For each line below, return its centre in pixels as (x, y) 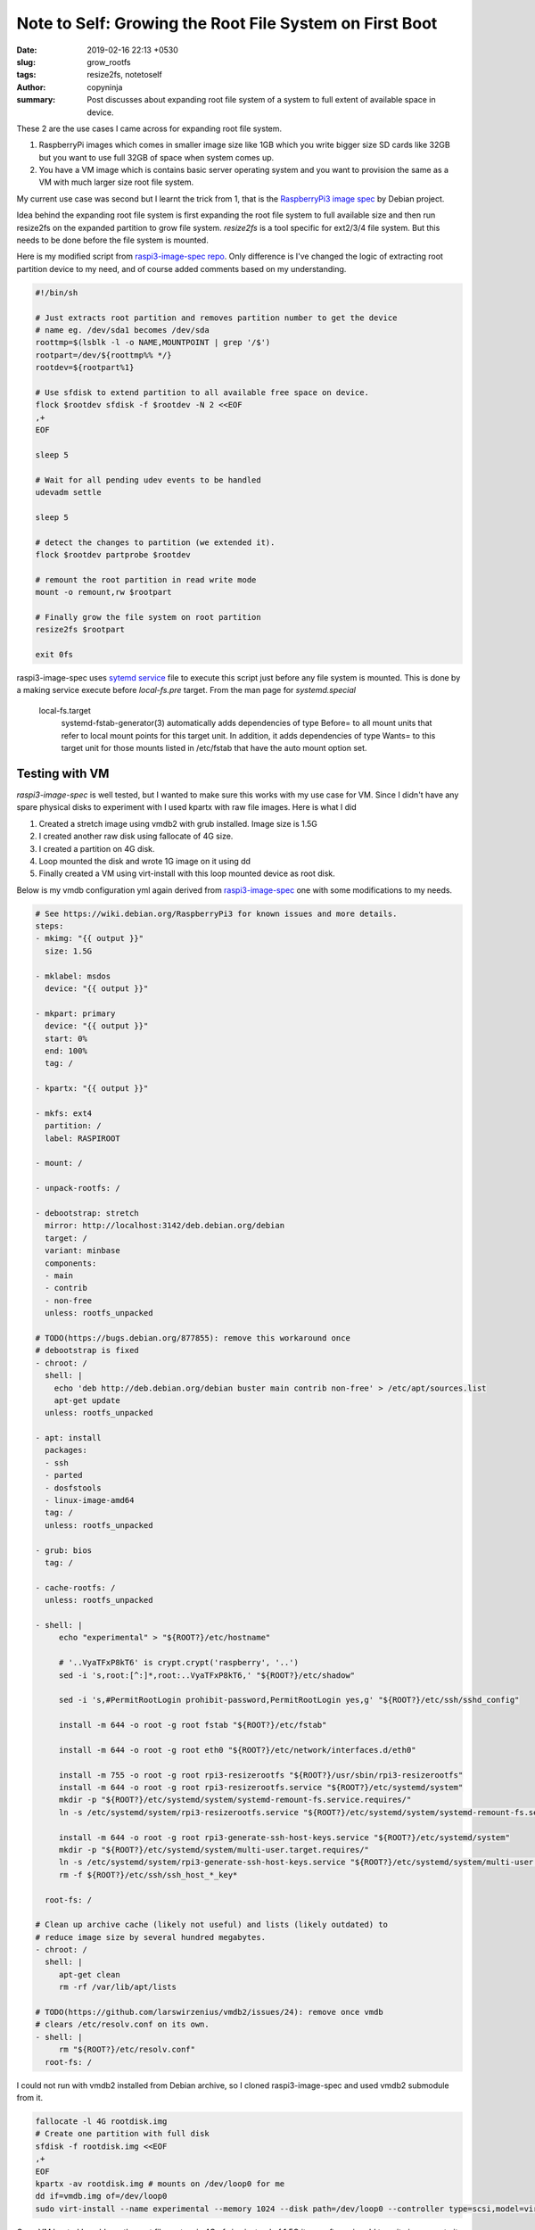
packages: (66, 1450)
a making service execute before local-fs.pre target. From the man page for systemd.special (186, 690)
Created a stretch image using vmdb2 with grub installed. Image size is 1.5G (178, 823)
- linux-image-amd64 (90, 1500)
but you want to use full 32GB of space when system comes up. (156, 157)
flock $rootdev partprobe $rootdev (113, 554)
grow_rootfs (109, 62)
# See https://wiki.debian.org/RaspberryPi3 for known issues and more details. (216, 913)
